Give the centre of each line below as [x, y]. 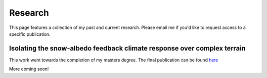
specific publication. [30, 34]
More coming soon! [29, 69]
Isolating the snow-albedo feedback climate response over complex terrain [127, 48]
